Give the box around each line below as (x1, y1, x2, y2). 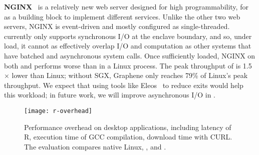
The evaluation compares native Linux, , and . (24, 141, 166, 151)
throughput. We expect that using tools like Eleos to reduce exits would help (4, 79, 243, 90)
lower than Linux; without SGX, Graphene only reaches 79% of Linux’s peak (12, 70, 248, 80)
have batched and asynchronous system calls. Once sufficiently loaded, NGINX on (4, 50, 255, 60)
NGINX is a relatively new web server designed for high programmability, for (4, 1, 248, 11)
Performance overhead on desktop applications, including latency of (24, 121, 231, 132)
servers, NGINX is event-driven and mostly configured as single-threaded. (4, 21, 230, 31)
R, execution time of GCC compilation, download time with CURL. (24, 131, 232, 142)
